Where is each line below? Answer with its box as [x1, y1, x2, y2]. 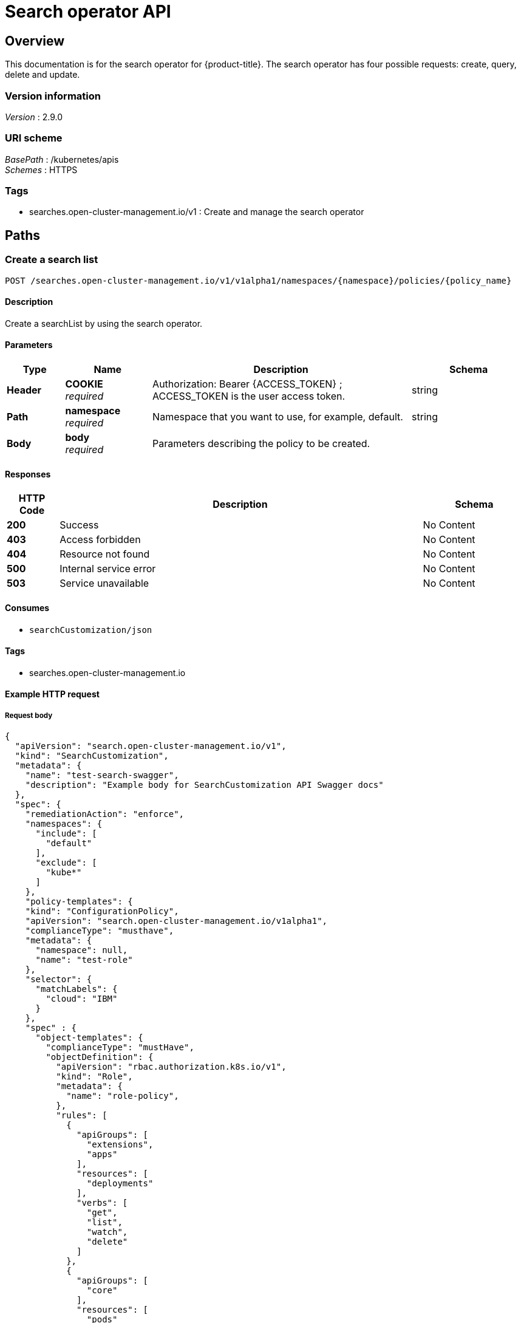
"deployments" [86, 1178, 154, 1189]
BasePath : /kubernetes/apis [5, 154, 119, 165]
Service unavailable [60, 577, 149, 590]
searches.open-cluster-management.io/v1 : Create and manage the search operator [29, 207, 364, 217]
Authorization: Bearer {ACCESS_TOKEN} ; [152, 378, 342, 391]
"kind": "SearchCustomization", [15, 751, 169, 761]
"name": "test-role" [35, 955, 133, 965]
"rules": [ [56, 1110, 107, 1121]
